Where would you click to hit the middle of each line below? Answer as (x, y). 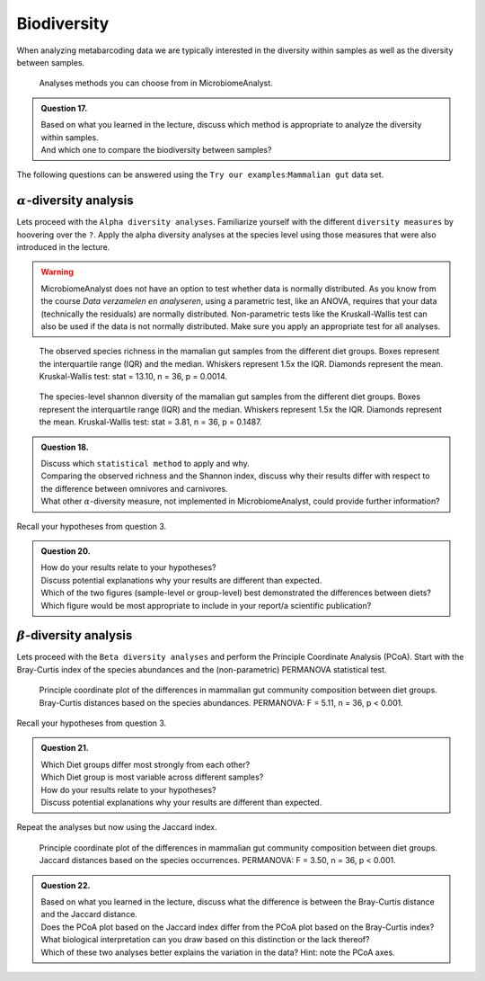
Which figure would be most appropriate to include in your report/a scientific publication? (206, 605)
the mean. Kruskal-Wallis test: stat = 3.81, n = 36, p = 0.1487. (150, 422)
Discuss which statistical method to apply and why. (145, 464)
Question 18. (65, 447)
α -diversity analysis (75, 201)
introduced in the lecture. (63, 246)
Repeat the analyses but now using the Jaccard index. (117, 827)
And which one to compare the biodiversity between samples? (156, 149)
